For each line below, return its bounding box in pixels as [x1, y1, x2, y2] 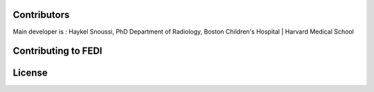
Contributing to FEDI [12, 45, 103, 57]
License [12, 67, 48, 79]
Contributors [12, 9, 70, 21]
